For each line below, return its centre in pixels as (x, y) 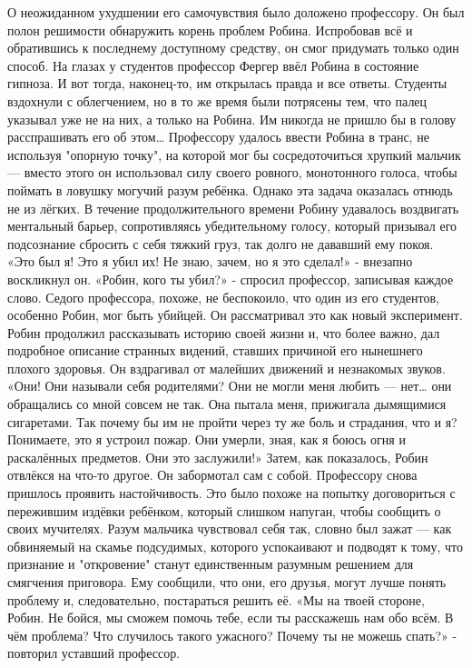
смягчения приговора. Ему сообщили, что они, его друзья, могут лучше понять (227, 582)
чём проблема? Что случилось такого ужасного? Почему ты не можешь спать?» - (232, 635)
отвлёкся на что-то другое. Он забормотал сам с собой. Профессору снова (212, 475)
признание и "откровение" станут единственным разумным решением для (211, 564)
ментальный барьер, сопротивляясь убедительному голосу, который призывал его (232, 226)
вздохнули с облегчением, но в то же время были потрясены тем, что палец (217, 100)
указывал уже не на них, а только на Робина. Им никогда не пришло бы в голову (232, 119)
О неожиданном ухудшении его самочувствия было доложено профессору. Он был (236, 12)
